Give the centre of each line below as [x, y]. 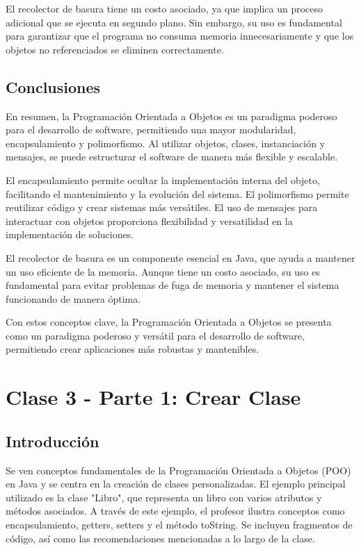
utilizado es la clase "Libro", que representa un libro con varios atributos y [164, 497]
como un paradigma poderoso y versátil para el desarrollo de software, [155, 335]
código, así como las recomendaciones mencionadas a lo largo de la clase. [160, 538]
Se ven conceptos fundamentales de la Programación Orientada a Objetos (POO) [178, 470]
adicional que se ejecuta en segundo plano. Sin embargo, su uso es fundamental [174, 22]
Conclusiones [53, 86]
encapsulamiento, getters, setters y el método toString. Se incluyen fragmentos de [179, 525]
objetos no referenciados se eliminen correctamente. [115, 49]
